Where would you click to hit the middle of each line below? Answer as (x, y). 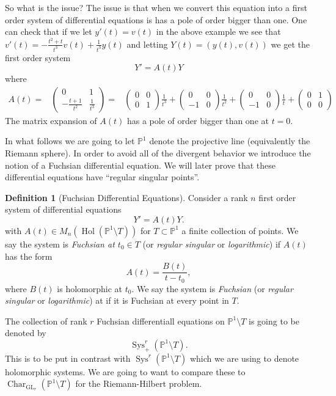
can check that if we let (49, 31)
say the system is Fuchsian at (60, 244)
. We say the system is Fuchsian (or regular (212, 288)
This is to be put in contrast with (68, 358)
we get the (290, 44)
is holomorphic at (89, 288)
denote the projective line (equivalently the (230, 141)
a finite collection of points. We (240, 230)
